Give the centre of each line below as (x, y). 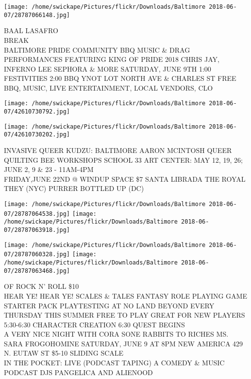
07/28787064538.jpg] (37, 214)
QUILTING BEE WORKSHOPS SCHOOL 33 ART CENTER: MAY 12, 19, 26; (123, 160)
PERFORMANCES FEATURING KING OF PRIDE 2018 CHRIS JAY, (112, 59)
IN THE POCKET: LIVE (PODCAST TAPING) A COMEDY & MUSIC (114, 363)
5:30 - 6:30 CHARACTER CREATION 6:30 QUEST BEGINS (94, 324)
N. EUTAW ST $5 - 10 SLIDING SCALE (64, 353)
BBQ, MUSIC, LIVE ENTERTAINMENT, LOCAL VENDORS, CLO (109, 87)
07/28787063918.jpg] (37, 230)
